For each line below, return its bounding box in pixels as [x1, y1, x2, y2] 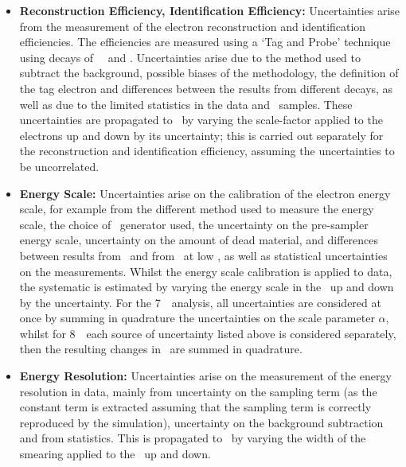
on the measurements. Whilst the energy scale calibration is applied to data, [19, 263, 392, 279]
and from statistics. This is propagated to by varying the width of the [19, 430, 366, 446]
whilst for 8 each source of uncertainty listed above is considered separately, [19, 325, 396, 341]
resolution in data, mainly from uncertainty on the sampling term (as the [19, 383, 377, 399]
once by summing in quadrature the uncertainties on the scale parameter [19, 309, 375, 326]
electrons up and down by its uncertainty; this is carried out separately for [19, 126, 384, 143]
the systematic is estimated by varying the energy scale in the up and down [19, 278, 394, 295]
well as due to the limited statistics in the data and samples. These [19, 95, 353, 112]
